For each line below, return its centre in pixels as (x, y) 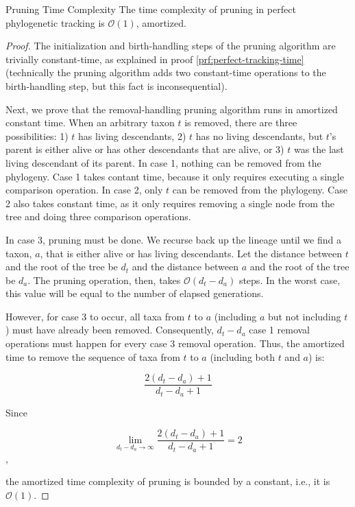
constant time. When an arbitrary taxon (90, 122)
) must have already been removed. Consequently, (110, 330)
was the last (319, 149)
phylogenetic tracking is (55, 22)
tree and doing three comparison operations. (98, 216)
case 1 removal (280, 330)
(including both (242, 356)
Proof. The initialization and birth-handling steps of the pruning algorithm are (171, 46)
